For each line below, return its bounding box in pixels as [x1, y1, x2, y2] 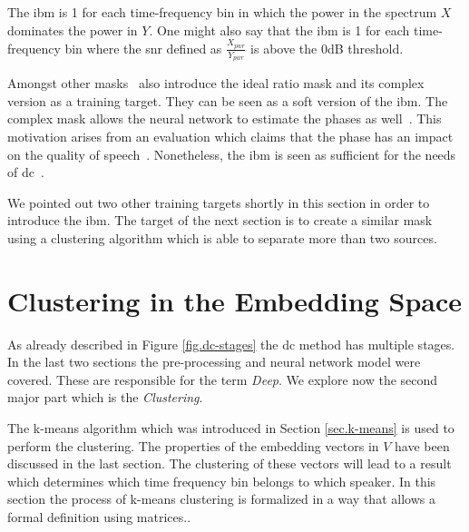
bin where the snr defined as [64, 38, 222, 57]
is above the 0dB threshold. [250, 38, 404, 57]
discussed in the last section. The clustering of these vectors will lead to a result [7, 454, 452, 473]
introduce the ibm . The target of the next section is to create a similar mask [7, 211, 433, 230]
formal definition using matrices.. [7, 507, 191, 526]
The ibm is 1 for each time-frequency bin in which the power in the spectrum [7, 3, 437, 21]
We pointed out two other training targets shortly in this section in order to [7, 192, 430, 212]
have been [395, 436, 450, 455]
